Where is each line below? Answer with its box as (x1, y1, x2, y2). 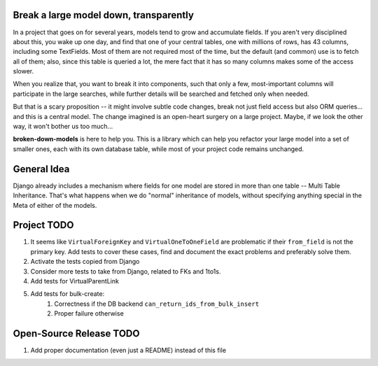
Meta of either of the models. (13, 201, 97, 209)
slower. (13, 67, 34, 76)
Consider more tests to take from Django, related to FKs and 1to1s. (30, 267, 221, 276)
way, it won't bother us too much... (13, 122, 113, 131)
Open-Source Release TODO (13, 328, 140, 339)
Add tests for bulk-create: (30, 290, 105, 298)
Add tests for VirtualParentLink (30, 276, 119, 285)
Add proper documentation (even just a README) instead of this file (30, 346, 227, 355)
